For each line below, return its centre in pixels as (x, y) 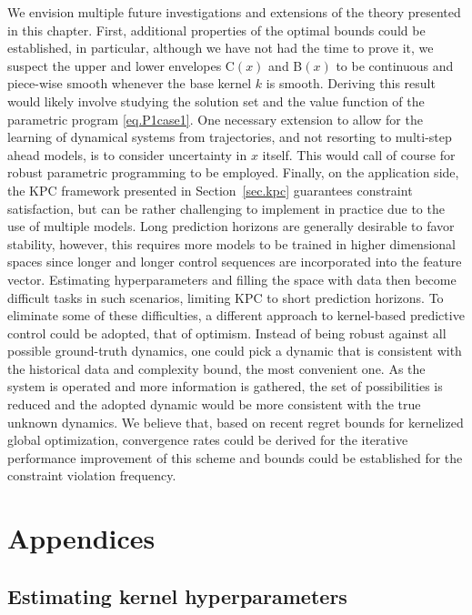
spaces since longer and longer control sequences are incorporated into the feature (235, 262)
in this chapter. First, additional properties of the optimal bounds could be (216, 30)
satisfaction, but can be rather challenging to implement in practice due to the (226, 208)
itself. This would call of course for (359, 154)
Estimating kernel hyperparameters (177, 595)
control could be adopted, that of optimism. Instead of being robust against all (227, 333)
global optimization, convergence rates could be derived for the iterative (208, 440)
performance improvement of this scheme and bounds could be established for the (235, 457)
